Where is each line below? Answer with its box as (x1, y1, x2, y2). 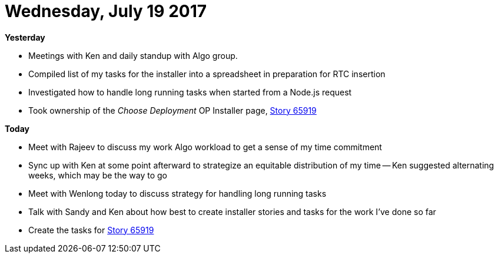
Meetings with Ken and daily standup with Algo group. (28, 50, 238, 61)
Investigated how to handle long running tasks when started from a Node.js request (28, 87, 352, 97)
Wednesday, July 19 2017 (5, 1, 207, 21)
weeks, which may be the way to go (28, 170, 167, 180)
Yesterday (5, 32, 45, 42)
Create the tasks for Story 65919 (28, 224, 154, 235)
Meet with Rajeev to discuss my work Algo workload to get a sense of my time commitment (28, 141, 382, 152)
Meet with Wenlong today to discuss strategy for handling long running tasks (28, 188, 327, 199)
